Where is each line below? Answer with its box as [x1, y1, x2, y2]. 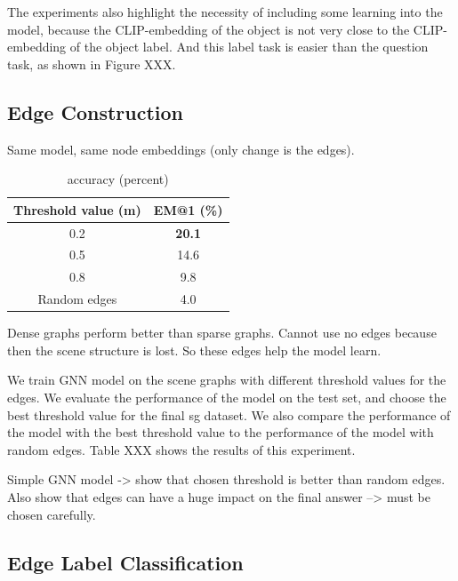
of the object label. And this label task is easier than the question [69, 37, 429, 56]
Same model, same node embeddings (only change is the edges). [7, 139, 355, 158]
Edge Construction [7, 98, 184, 125]
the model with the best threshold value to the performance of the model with [7, 423, 434, 442]
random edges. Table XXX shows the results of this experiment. [7, 440, 356, 458]
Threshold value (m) [13, 200, 141, 219]
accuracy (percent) [67, 170, 169, 188]
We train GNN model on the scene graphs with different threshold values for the [7, 370, 446, 389]
